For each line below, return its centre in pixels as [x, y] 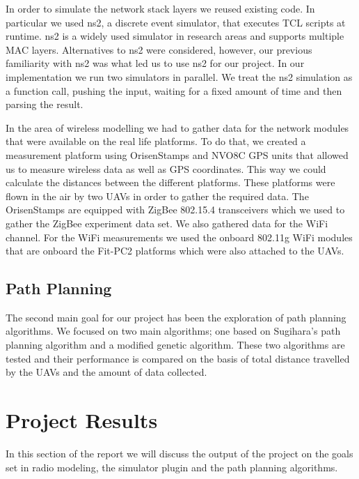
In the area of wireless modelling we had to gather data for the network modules [177, 127]
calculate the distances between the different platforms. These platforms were [170, 182]
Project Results [82, 420]
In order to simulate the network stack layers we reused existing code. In [160, 8]
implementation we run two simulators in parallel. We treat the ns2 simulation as [179, 76]
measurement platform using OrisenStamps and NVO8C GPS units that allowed [177, 154]
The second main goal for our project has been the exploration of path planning [176, 317]
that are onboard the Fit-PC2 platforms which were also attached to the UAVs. [175, 251]
